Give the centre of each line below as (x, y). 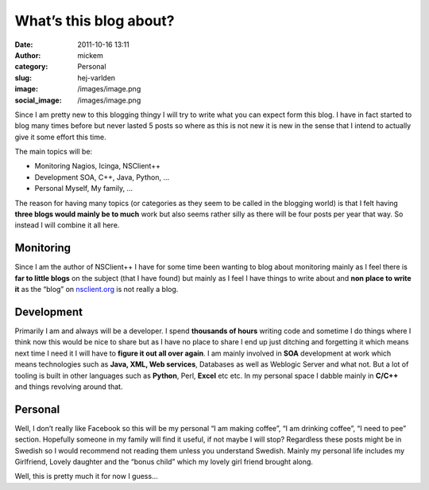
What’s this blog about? (95, 21)
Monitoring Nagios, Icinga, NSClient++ (97, 166)
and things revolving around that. (69, 387)
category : (31, 67)
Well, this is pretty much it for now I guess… (86, 476)
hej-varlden (96, 78)
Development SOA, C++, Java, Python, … (102, 177)
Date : (24, 45)
